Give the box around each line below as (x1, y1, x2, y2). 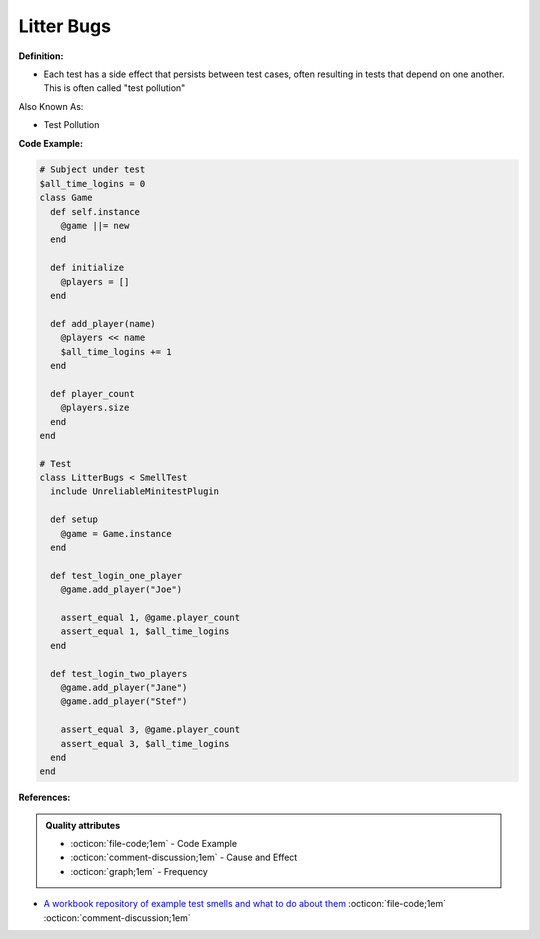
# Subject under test (39, 164, 146, 175)
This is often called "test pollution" (43, 82, 186, 94)
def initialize (50, 262, 125, 274)
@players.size (60, 402, 130, 414)
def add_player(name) (50, 318, 157, 329)
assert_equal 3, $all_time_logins (60, 738, 230, 749)
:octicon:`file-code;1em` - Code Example (70, 838, 238, 850)
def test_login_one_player (50, 570, 183, 581)
